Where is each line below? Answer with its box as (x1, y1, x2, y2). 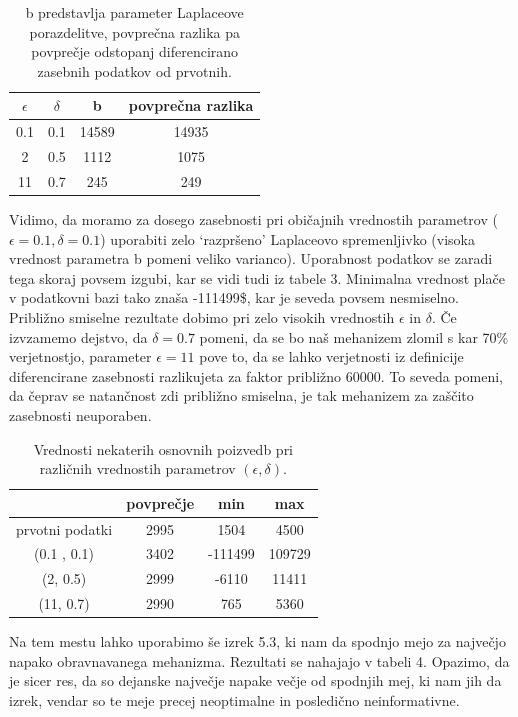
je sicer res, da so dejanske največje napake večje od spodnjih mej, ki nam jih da (9, 670, 502, 691)
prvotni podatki (16, 518, 113, 539)
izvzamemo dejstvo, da (9, 326, 148, 347)
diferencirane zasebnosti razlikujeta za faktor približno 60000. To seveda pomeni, (9, 365, 503, 386)
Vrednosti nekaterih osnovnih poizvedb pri (33, 438, 294, 459)
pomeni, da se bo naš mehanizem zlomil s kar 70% (199, 326, 509, 347)
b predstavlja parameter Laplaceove (25, 2, 244, 22)
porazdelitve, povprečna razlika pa (29, 21, 240, 42)
